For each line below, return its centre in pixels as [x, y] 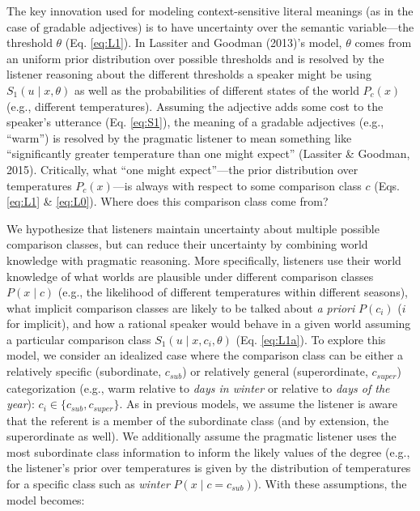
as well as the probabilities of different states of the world [216, 89]
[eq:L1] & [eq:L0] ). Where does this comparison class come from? [168, 201]
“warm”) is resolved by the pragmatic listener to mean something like [179, 137]
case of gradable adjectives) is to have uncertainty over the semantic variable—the [210, 26]
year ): [21, 404]
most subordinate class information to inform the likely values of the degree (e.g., [208, 451]
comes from [383, 43]
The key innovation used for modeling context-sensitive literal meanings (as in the [210, 11]
